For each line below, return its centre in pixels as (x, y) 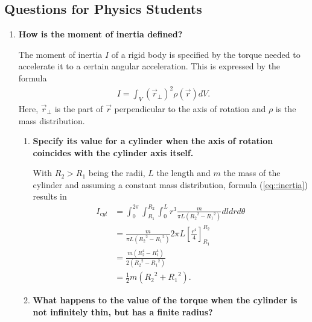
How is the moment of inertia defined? (100, 34)
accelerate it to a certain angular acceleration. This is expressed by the (149, 66)
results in (50, 196)
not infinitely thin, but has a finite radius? (123, 311)
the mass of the (252, 173)
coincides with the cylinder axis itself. (113, 152)
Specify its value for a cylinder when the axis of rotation (153, 141)
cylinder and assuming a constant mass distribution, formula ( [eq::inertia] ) (170, 184)
